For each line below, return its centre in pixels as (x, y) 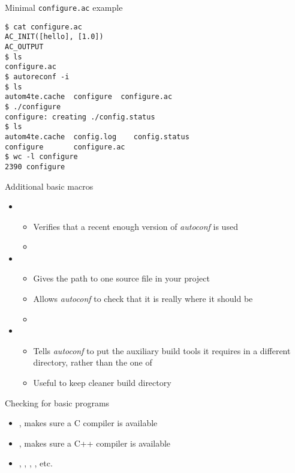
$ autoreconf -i (37, 77)
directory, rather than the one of (93, 362)
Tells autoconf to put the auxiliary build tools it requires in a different (162, 350)
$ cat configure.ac (43, 27)
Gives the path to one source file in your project (121, 278)
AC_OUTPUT (24, 47)
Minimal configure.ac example (64, 7)
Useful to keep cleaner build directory (102, 383)
